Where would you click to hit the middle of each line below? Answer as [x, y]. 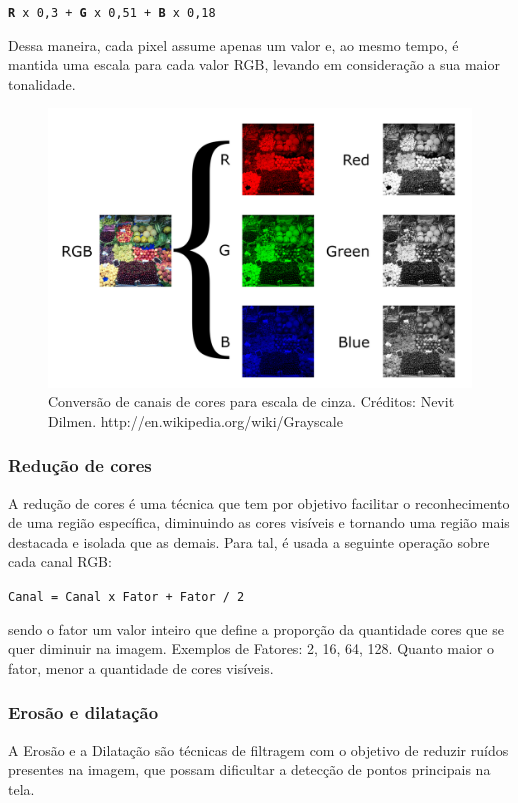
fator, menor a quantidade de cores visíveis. [141, 667]
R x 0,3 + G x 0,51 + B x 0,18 [112, 13]
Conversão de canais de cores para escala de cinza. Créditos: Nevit [251, 401]
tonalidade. [42, 83]
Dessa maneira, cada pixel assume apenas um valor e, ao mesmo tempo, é [233, 44]
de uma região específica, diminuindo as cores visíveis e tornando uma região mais [259, 522]
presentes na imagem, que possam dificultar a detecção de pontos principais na [249, 769]
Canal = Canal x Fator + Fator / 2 [126, 596]
